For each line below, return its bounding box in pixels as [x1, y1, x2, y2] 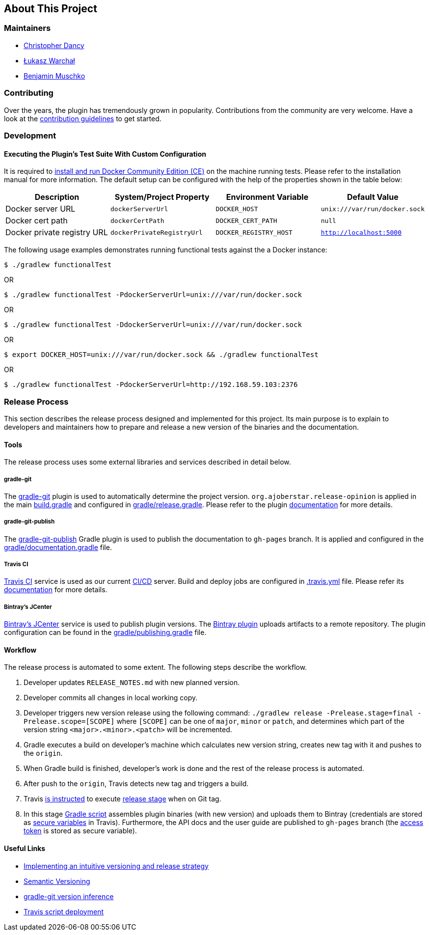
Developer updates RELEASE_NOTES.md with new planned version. [24, 678, 240, 687]
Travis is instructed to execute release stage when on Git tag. [24, 795, 221, 803]
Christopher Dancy [24, 41, 84, 50]
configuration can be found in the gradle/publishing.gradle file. [4, 628, 207, 637]
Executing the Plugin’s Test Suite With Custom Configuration [4, 149, 206, 158]
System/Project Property [114, 192, 210, 202]
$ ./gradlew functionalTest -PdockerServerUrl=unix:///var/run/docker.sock [4, 291, 302, 299]
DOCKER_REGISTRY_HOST [215, 228, 293, 236]
